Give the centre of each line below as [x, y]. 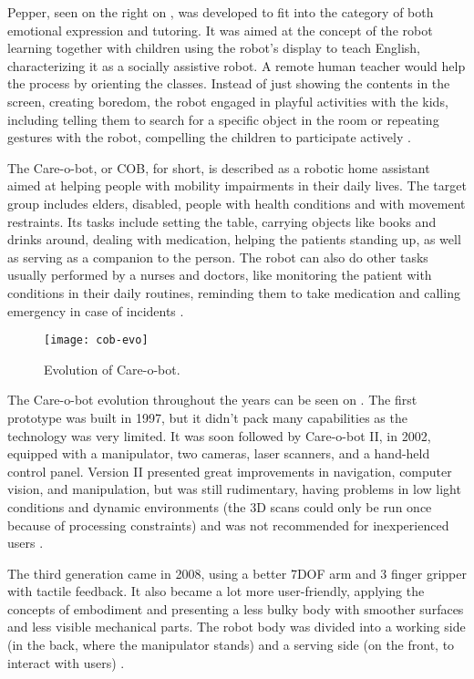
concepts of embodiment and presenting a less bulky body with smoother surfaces [236, 608]
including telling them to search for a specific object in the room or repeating [223, 119]
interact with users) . [66, 662]
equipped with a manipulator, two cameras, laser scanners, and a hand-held [219, 453]
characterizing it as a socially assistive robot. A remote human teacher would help [237, 65]
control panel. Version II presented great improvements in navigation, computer [230, 471]
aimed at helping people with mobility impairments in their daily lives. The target [237, 185]
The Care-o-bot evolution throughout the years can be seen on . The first [212, 400]
